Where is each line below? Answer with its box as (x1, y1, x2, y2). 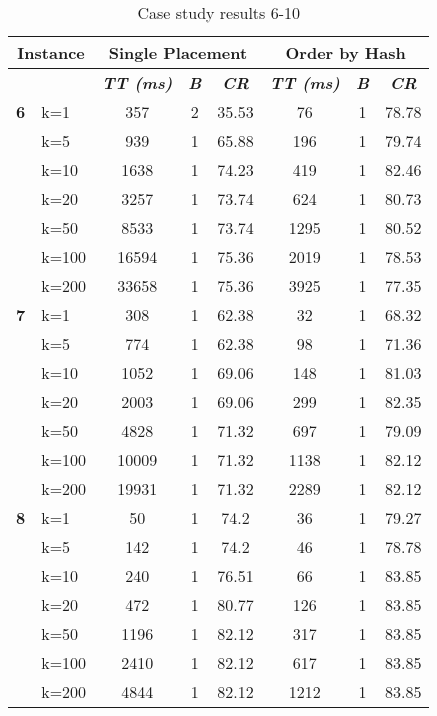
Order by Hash (285, 41, 406, 64)
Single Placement (108, 41, 248, 64)
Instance (17, 41, 85, 64)
